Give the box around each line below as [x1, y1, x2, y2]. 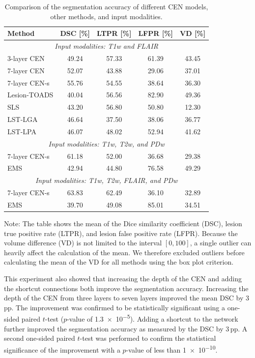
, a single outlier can [190, 238, 252, 248]
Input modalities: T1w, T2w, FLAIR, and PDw [35, 175, 178, 185]
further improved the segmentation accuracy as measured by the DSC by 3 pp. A [4, 323, 248, 333]
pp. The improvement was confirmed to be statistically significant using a [4, 302, 226, 312]
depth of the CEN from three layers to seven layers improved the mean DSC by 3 [4, 293, 249, 303]
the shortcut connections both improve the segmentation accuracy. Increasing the [4, 283, 249, 293]
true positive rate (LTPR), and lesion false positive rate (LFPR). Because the [4, 228, 238, 238]
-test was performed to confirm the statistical [80, 333, 216, 343]
